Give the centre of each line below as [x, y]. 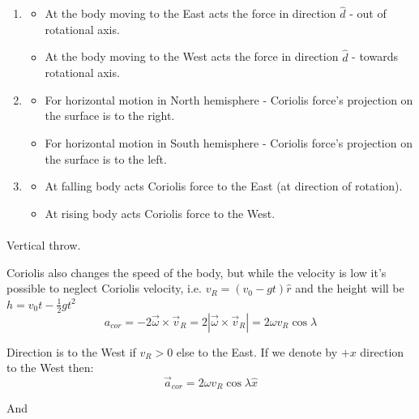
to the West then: [50, 368]
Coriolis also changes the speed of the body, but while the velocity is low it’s [197, 272]
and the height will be [350, 288]
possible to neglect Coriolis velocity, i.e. [104, 288]
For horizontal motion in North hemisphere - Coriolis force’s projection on [229, 99]
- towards [375, 56]
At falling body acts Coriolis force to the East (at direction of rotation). [224, 186]
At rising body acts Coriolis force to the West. [160, 213]
